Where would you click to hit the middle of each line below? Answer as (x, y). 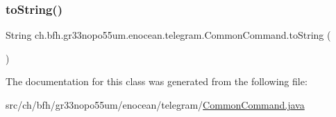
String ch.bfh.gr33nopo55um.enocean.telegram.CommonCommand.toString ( (168, 35)
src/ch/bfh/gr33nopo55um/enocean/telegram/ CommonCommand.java (155, 105)
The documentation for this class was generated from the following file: (157, 81)
